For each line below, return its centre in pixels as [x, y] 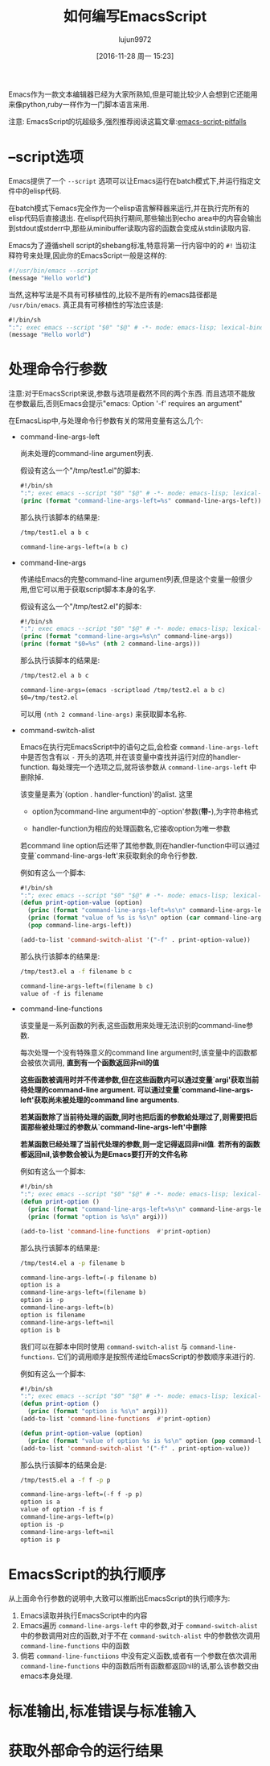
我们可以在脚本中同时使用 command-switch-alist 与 [104, 1346]
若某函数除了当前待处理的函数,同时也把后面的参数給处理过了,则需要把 [135, 1117]
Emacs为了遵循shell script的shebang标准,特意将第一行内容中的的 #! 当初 [129, 245]
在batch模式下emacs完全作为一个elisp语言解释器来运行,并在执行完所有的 [129, 208]
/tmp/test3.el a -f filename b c [76, 972]
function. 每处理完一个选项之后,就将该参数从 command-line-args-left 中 [138, 767]
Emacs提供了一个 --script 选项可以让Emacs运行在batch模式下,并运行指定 [131, 180]
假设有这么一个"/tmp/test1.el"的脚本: [80, 471]
